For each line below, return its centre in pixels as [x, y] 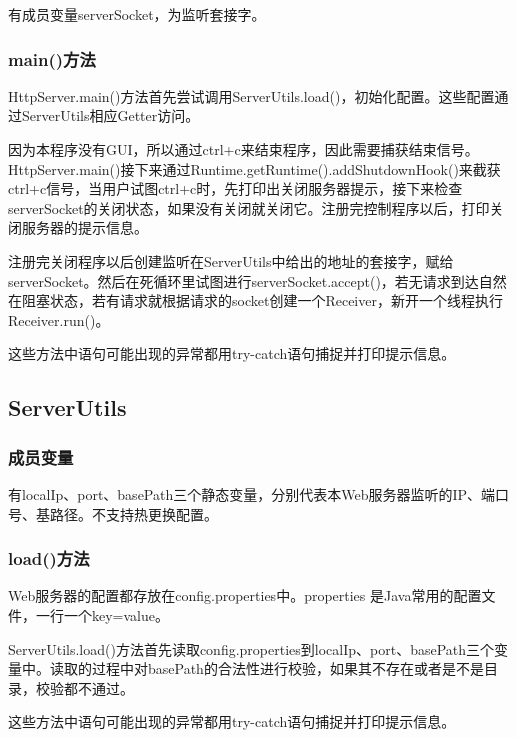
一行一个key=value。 [102, 614]
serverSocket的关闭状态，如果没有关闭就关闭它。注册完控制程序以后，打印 [249, 207]
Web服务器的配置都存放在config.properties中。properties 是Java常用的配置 [245, 595]
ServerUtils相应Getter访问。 [110, 115]
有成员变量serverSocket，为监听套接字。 [137, 14]
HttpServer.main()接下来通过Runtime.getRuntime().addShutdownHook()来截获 [254, 168]
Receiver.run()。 [59, 319]
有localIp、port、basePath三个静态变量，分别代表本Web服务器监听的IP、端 [252, 493]
